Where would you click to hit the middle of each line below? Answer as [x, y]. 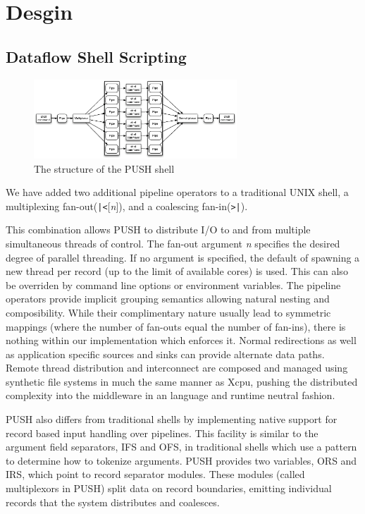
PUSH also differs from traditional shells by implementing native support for [172, 419]
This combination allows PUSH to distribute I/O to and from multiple [158, 230]
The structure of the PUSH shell [104, 168]
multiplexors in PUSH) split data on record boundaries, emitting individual [169, 488]
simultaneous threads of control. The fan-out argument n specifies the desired [173, 243]
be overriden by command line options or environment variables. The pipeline [173, 284]
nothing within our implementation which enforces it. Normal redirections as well [181, 340]
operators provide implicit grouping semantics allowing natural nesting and [168, 299]
